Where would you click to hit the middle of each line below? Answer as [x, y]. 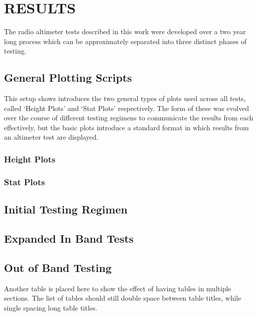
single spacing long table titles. [51, 307]
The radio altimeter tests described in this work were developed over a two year [125, 31]
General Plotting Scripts [68, 78]
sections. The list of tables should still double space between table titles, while [123, 298]
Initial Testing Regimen [66, 209]
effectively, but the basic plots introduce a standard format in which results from [127, 127]
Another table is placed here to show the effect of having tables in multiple [118, 288]
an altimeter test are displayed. [51, 137]
